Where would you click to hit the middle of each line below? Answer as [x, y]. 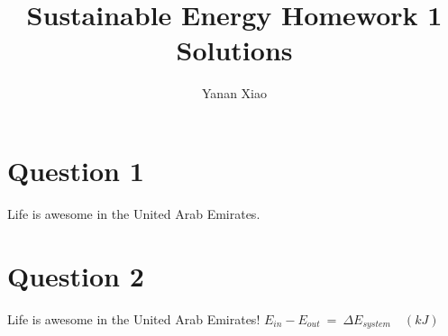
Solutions [234, 50]
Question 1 [76, 170]
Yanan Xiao [234, 93]
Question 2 [76, 275]
